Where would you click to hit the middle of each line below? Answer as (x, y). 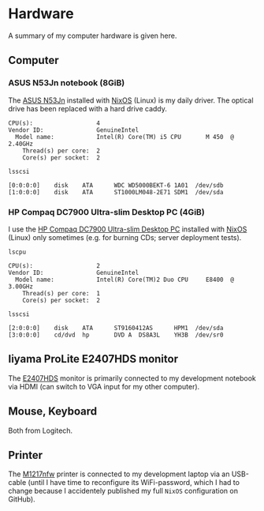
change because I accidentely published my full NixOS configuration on (123, 491)
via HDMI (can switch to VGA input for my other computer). (104, 386)
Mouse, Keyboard (53, 411)
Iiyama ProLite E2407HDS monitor (93, 359)
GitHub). (22, 499)
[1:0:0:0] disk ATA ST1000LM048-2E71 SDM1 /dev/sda (116, 192)
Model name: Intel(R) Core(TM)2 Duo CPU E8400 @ (125, 280)
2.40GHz (21, 144)
